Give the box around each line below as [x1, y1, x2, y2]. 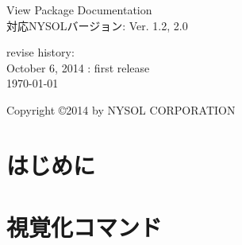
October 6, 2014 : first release [6, 59, 150, 76]
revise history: [6, 44, 75, 60]
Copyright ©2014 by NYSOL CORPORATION [6, 101, 236, 118]
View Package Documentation [6, 2, 152, 17]
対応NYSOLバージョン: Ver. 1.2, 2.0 [6, 17, 188, 33]
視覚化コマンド [6, 211, 163, 243]
